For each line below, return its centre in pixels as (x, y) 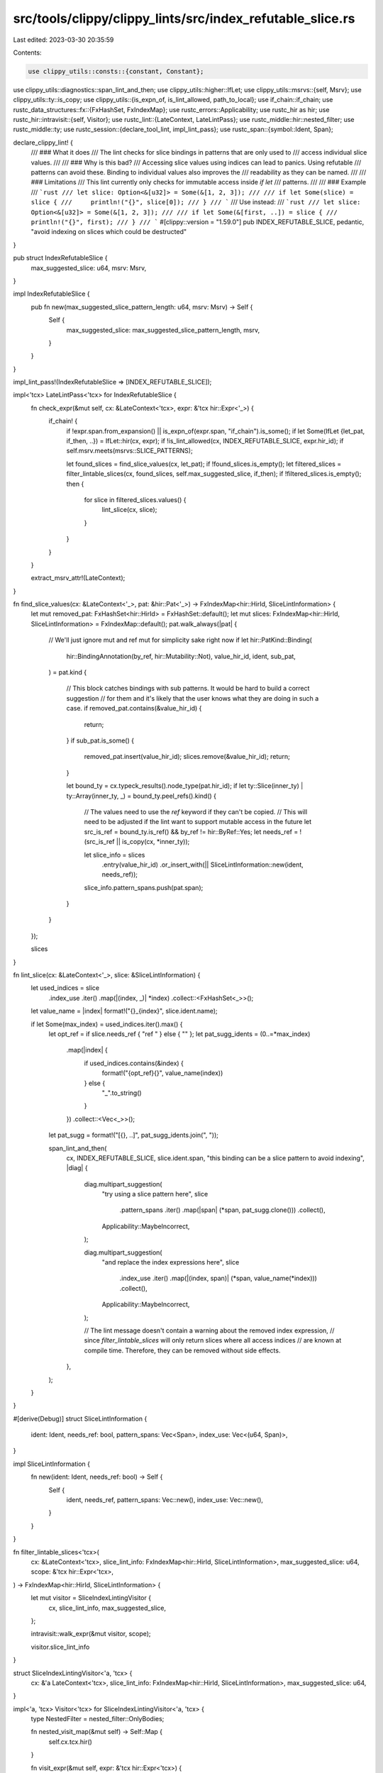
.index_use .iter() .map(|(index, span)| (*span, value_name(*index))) (218, 1278)
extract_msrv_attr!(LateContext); (78, 578)
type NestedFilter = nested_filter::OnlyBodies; (98, 1719)
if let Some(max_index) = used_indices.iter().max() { (107, 1024)
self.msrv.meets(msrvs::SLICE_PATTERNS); (129, 451)
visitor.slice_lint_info (60, 1647)
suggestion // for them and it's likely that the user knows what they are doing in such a (193, 698)
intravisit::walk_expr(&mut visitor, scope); (91, 1634)
